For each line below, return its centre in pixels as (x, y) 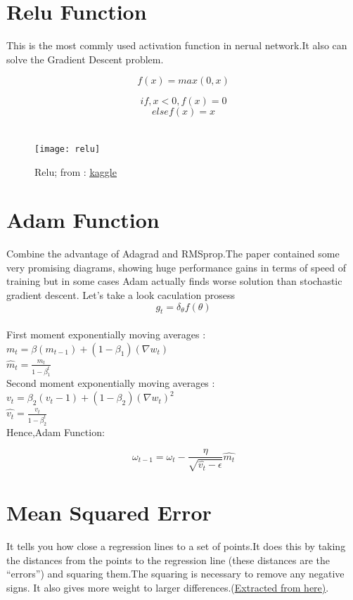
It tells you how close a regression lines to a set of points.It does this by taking (176, 546)
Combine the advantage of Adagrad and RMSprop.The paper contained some (173, 254)
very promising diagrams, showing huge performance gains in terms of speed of (176, 267)
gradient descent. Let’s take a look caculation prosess (121, 295)
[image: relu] (68, 149)
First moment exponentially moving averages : (106, 334)
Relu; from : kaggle (76, 171)
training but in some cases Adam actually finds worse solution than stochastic (174, 281)
